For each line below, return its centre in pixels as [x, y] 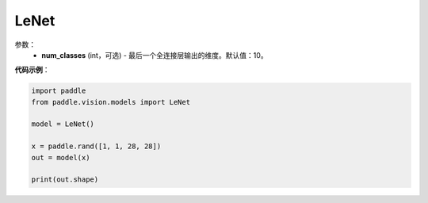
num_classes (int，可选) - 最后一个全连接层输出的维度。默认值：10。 [155, 55]
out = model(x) [61, 157]
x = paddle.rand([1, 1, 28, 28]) [96, 146]
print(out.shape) [65, 180]
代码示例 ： [32, 70]
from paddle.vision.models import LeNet [111, 102]
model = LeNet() [63, 124]
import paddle [59, 91]
